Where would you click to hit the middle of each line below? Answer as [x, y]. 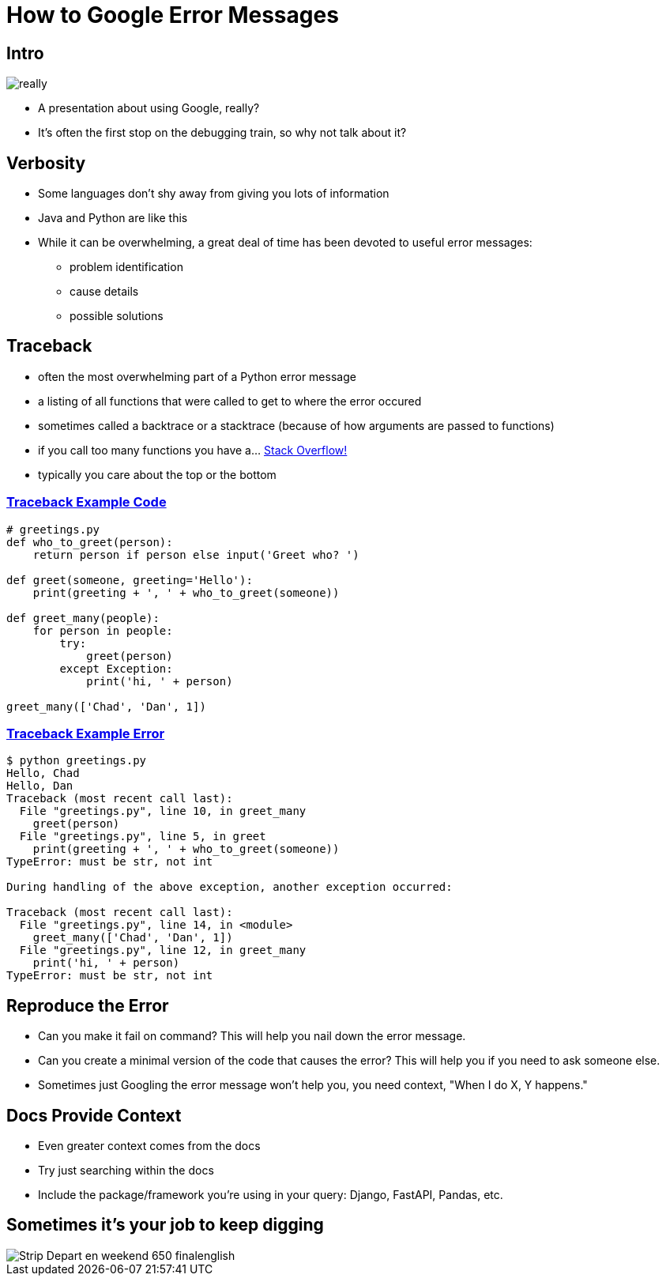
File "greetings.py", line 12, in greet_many [163, 950]
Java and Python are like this [113, 218]
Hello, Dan [40, 786]
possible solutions [117, 316]
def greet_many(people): [83, 618]
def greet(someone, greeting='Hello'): [130, 580]
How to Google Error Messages [173, 15]
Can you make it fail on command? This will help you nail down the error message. [252, 1036]
